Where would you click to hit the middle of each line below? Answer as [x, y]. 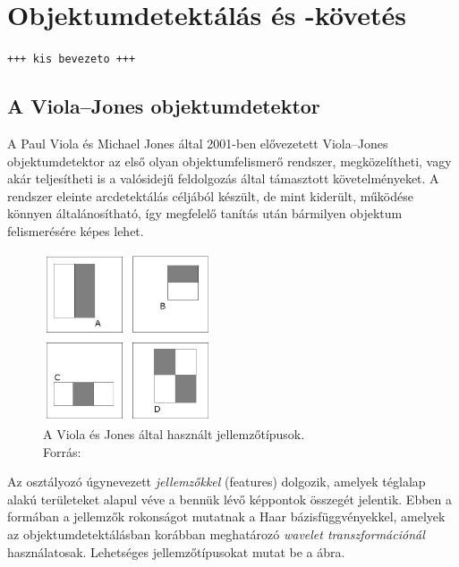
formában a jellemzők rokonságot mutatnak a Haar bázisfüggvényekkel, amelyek [226, 516]
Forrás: [62, 451]
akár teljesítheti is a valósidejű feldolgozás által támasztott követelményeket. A [223, 178]
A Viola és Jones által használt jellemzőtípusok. [174, 434]
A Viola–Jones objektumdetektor [164, 106]
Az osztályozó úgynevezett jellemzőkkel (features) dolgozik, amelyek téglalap [217, 482]
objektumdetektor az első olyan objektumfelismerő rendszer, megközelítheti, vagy [229, 161]
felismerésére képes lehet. [76, 230]
